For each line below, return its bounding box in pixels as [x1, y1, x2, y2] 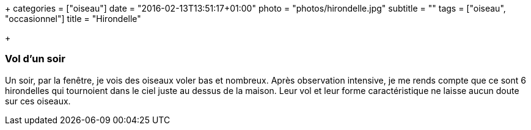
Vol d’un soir [5, 52, 65, 65]
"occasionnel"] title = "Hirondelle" [5, 13, 141, 24]
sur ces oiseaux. [5, 95, 71, 106]
